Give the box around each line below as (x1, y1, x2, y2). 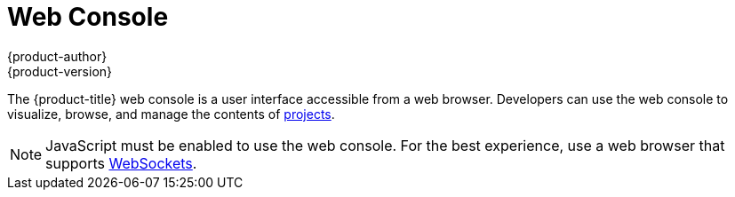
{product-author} (7, 48, 108, 64)
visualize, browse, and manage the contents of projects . (7, 106, 335, 122)
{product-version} (7, 63, 113, 79)
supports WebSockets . (45, 154, 197, 172)
